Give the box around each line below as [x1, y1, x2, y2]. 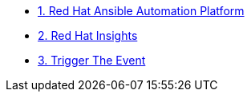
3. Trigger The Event [38, 53, 146, 67]
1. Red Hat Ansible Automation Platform [38, 4, 245, 18]
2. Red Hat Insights [38, 29, 138, 42]
